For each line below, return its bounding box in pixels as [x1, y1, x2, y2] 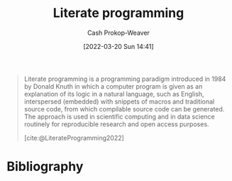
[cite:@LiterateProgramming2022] [23, 133, 125, 142]
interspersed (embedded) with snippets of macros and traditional [23, 97, 215, 106]
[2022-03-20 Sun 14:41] [83, 42, 154, 50]
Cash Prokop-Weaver [87, 28, 150, 37]
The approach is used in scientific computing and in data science [23, 112, 215, 121]
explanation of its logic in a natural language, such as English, [23, 89, 204, 98]
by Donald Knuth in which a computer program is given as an [23, 82, 203, 90]
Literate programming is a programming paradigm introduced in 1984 [23, 75, 226, 83]
